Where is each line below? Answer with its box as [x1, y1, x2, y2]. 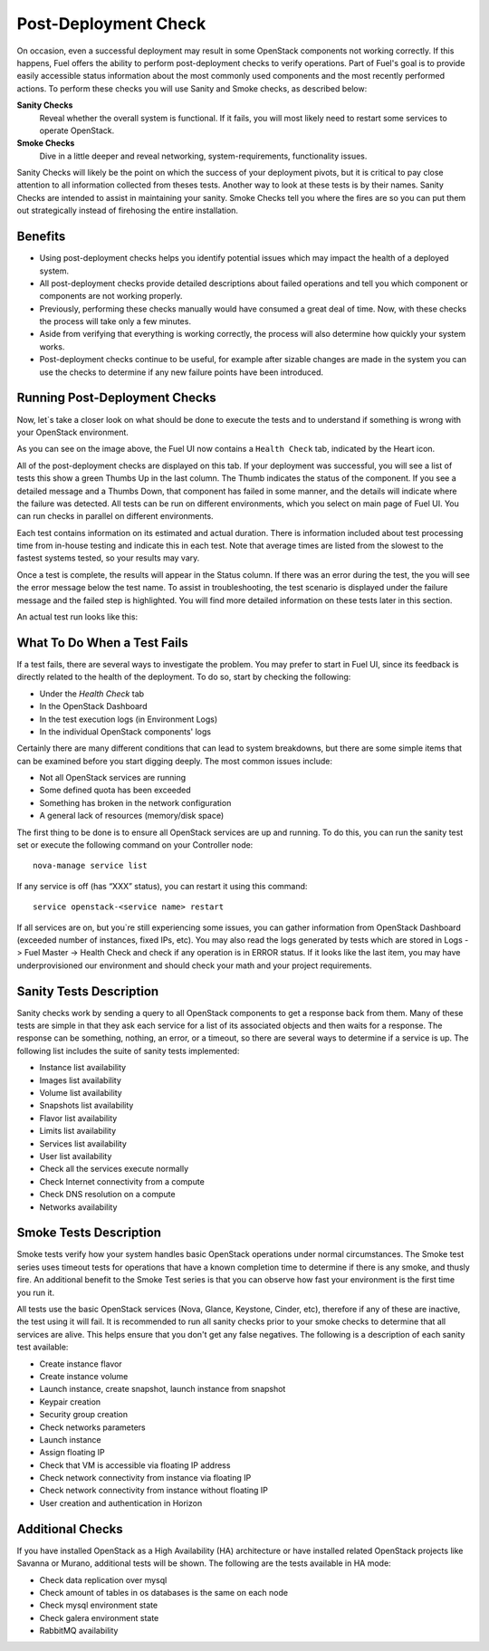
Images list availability [39, 1074, 122, 1086]
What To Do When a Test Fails [16, 635, 189, 650]
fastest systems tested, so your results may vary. [16, 552, 200, 563]
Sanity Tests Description [16, 984, 159, 999]
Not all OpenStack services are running [39, 773, 186, 783]
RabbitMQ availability [39, 1626, 119, 1637]
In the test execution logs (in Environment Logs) [39, 714, 218, 725]
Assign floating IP [39, 1447, 106, 1458]
